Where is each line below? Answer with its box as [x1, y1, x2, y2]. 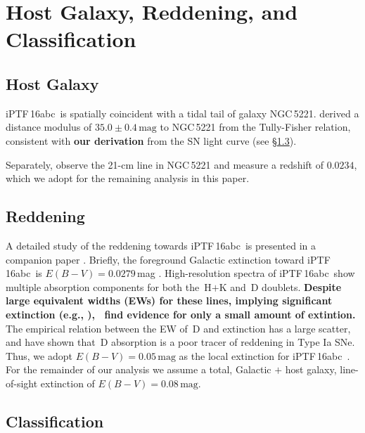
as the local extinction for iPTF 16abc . [179, 348, 350, 363]
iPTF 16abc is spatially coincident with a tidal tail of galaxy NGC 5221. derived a [6, 105, 359, 120]
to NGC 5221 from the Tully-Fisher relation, [160, 119, 351, 134]
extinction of [40, 375, 95, 390]
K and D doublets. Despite [219, 279, 342, 294]
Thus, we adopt [6, 348, 72, 363]
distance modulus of [6, 119, 92, 134]
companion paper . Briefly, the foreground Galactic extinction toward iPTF [6, 252, 331, 266]
